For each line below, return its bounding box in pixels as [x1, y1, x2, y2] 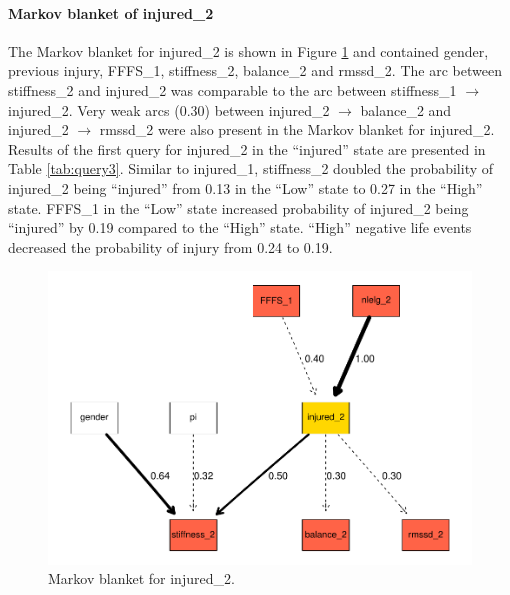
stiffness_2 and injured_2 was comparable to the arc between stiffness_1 [8, 79, 457, 100]
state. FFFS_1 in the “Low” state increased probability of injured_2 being [8, 197, 469, 218]
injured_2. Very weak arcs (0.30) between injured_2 [8, 99, 330, 120]
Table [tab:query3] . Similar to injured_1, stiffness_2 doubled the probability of [8, 158, 494, 179]
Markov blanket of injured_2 [8, 2, 214, 23]
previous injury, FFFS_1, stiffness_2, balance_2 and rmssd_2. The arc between [8, 60, 502, 81]
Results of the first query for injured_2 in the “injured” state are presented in [8, 138, 486, 159]
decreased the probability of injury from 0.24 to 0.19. [8, 236, 333, 257]
